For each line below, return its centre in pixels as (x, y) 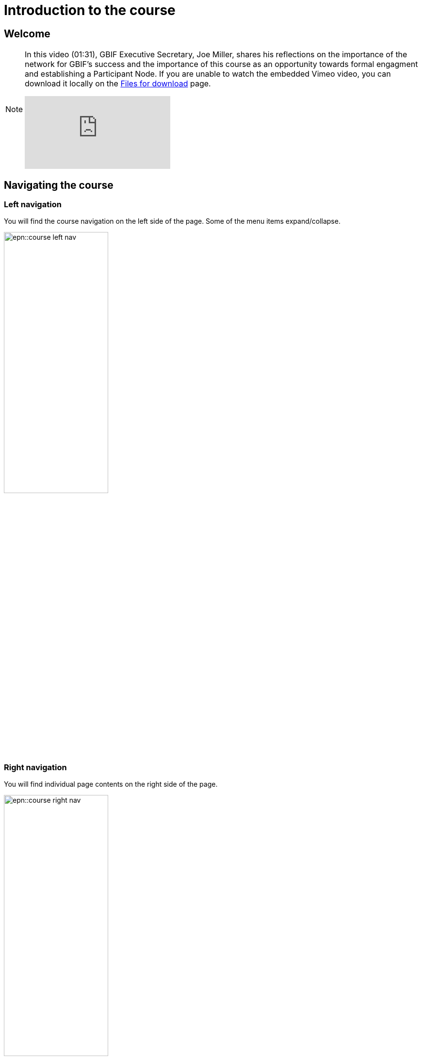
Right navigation (35, 767)
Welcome (27, 33)
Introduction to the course (90, 10)
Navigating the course (59, 185)
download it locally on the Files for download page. (118, 84)
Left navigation (33, 205)
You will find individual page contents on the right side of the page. (111, 784)
